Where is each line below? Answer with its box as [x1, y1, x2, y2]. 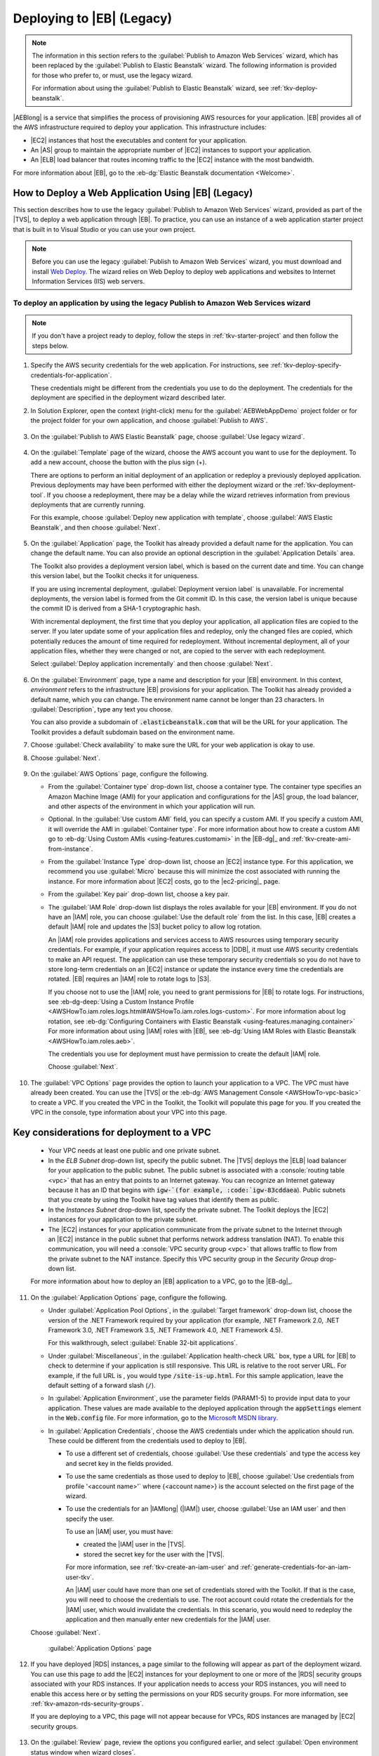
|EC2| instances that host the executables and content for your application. [30, 136, 248, 144]
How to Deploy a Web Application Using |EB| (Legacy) [13, 187, 253, 199]
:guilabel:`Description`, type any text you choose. [30, 705, 173, 713]
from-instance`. [48, 844, 93, 853]
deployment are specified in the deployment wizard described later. [30, 393, 226, 402]
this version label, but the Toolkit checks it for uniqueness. [30, 572, 199, 580]
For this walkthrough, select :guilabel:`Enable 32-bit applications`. [48, 1339, 238, 1347]
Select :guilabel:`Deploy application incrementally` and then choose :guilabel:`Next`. [30, 660, 273, 668]
